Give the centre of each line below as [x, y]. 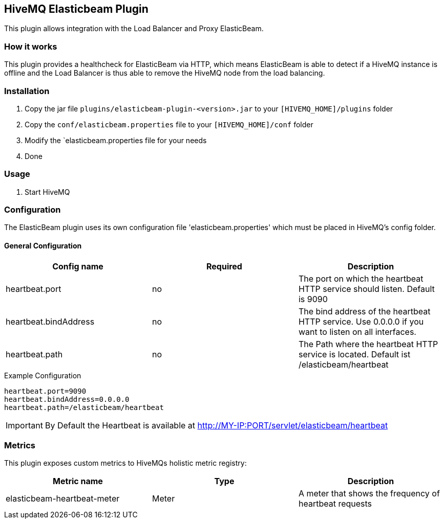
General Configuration [43, 246]
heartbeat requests [335, 504]
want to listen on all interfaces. [357, 332]
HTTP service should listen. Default [366, 289]
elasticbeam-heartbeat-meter [63, 499]
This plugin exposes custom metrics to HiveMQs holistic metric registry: [125, 463]
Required [224, 266]
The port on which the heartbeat [361, 278]
